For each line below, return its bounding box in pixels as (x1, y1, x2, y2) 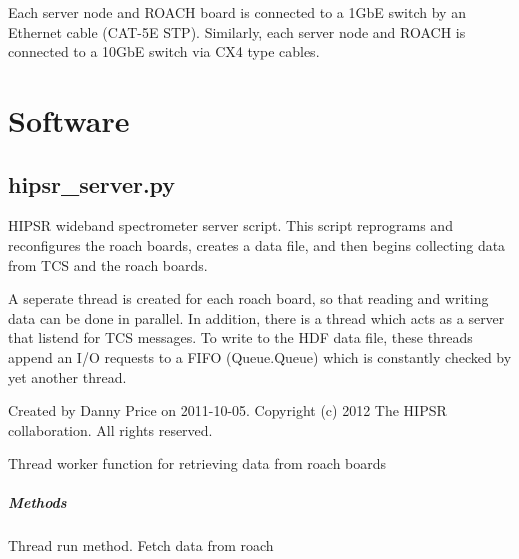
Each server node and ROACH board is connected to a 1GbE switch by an (8, 2, 466, 22)
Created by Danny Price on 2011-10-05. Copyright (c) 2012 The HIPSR (8, 400, 447, 421)
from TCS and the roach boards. (8, 254, 208, 275)
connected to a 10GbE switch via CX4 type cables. (8, 41, 320, 62)
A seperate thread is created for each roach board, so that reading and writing (8, 288, 489, 309)
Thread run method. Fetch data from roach (8, 535, 274, 556)
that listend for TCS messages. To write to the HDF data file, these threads (8, 327, 473, 348)
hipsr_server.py (8, 168, 176, 199)
